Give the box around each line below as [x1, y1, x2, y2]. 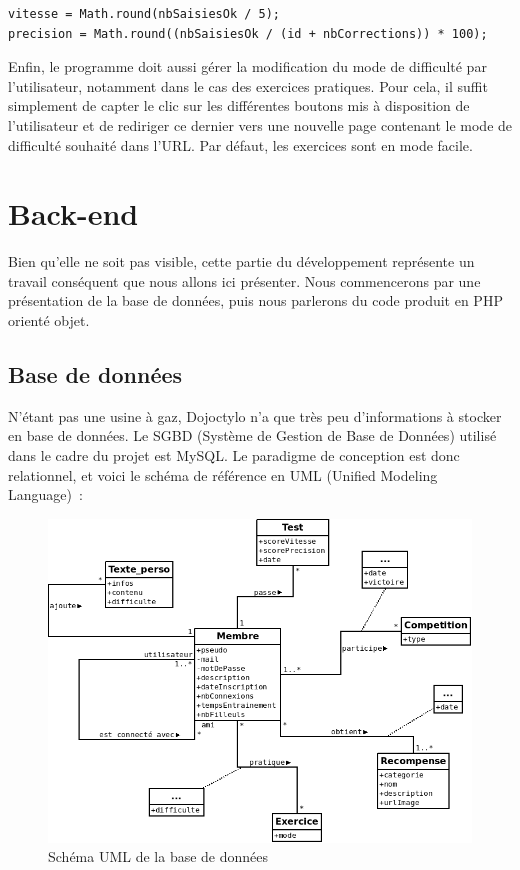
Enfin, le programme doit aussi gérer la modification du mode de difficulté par [8, 56, 487, 77]
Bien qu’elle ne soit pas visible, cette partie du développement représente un [8, 251, 475, 272]
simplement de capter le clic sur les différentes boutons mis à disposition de [8, 95, 470, 116]
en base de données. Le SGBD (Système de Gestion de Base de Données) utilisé [8, 425, 497, 446]
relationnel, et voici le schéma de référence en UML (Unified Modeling [8, 464, 438, 485]
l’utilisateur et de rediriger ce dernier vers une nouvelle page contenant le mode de [8, 114, 513, 135]
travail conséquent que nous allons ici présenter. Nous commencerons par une [8, 270, 481, 291]
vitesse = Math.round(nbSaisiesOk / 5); [8, 7, 281, 21]
